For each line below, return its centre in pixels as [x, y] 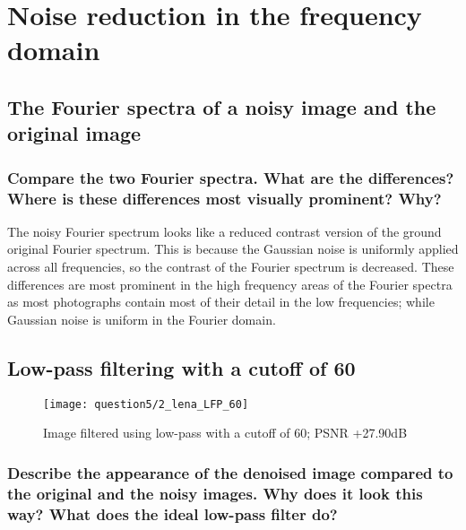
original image [74, 133]
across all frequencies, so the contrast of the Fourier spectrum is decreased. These [231, 267]
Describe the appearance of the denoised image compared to [230, 472]
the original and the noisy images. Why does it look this [215, 493]
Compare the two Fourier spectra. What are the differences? [231, 177]
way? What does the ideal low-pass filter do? [173, 513]
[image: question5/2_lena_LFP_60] [146, 404]
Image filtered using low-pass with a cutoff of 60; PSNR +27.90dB [225, 433]
